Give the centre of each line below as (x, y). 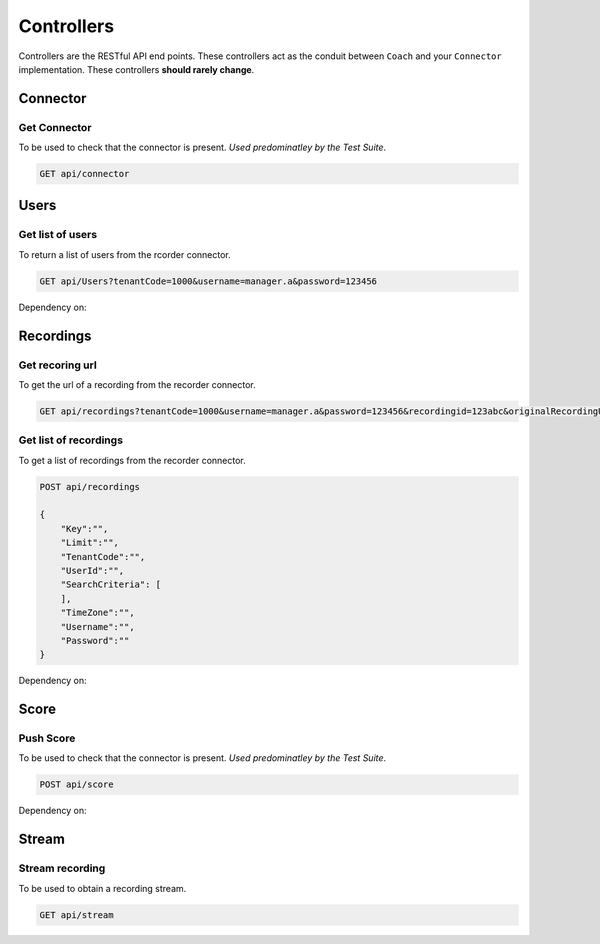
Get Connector (55, 127)
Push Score (47, 738)
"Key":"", (84, 528)
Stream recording (62, 868)
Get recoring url (57, 365)
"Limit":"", (90, 543)
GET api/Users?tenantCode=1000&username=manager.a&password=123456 (208, 281)
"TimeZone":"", (97, 613)
